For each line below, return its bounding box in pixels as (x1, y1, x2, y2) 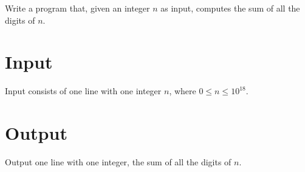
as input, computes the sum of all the (160, 2, 300, 14)
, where (169, 84, 196, 97)
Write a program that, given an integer (5, 2, 150, 14)
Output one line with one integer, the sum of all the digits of (5, 156, 231, 168)
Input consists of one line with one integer (5, 84, 162, 97)
